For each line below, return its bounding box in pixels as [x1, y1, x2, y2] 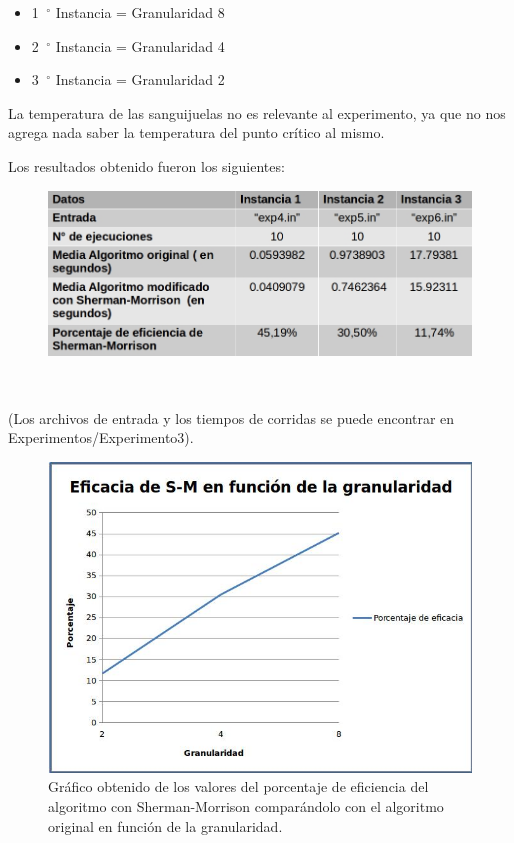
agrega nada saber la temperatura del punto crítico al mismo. [8, 122, 385, 143]
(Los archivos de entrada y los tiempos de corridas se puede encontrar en [8, 407, 455, 428]
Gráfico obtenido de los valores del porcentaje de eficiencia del [48, 776, 429, 797]
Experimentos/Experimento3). [8, 427, 194, 448]
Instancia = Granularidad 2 [55, 69, 225, 90]
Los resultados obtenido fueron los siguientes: [8, 155, 285, 176]
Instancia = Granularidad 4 [55, 35, 225, 56]
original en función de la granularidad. [48, 815, 283, 836]
